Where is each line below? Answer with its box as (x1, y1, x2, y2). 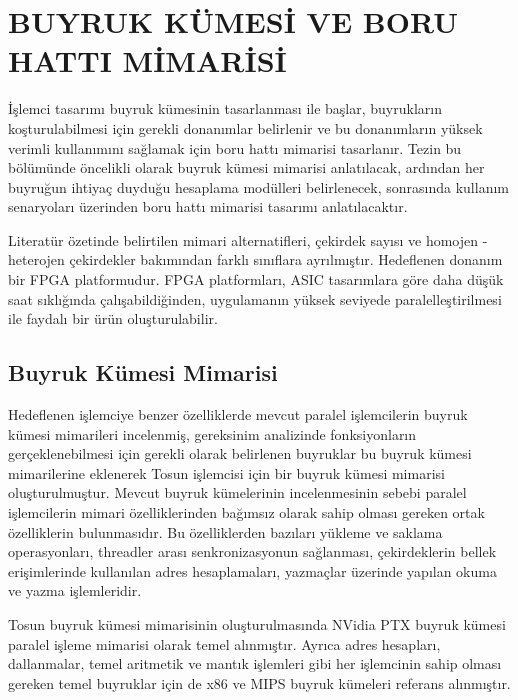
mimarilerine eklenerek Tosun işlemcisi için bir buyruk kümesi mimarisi (8, 462, 445, 483)
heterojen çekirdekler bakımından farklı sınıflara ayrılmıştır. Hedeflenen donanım (8, 249, 503, 270)
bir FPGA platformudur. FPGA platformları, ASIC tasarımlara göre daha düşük (8, 269, 504, 290)
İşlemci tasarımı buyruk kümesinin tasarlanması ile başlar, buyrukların (8, 98, 442, 119)
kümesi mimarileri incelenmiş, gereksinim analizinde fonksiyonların (8, 423, 417, 444)
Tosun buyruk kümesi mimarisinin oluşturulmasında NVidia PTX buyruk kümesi (8, 613, 506, 634)
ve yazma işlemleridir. (8, 580, 142, 601)
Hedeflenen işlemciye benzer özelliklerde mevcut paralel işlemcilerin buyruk (8, 404, 468, 425)
